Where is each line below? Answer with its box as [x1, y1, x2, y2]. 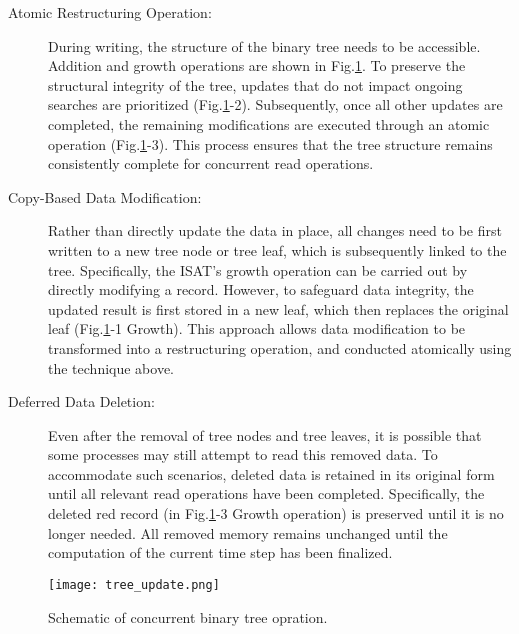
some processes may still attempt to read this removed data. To [48, 444, 438, 465]
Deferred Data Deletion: [8, 391, 155, 412]
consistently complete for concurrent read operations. [48, 153, 374, 174]
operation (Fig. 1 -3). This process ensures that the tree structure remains [48, 133, 493, 154]
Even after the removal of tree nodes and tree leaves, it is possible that [48, 424, 482, 445]
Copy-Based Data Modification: [8, 186, 202, 207]
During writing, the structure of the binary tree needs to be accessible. [48, 35, 481, 56]
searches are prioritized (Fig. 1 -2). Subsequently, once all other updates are [48, 94, 503, 115]
